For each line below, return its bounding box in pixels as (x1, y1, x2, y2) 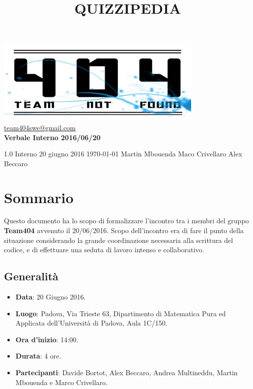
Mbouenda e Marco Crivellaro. (15, 377, 108, 387)
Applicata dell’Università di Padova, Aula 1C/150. (15, 318, 168, 328)
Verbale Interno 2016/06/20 (4, 132, 101, 142)
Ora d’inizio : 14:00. (15, 334, 79, 344)
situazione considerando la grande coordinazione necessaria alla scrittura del (4, 235, 233, 245)
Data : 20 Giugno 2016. (15, 292, 86, 302)
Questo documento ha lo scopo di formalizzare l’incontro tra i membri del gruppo (4, 215, 249, 226)
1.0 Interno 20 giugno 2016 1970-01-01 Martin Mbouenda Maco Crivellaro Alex (4, 149, 242, 159)
